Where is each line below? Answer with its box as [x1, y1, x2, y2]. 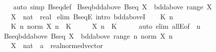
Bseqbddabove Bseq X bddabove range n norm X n [3, 30, 173, 41]
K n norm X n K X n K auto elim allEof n [10, 21, 201, 31]
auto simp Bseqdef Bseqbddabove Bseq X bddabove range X [13, 1, 212, 11]
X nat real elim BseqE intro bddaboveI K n [10, 11, 173, 21]
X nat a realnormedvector [10, 40, 103, 51]
